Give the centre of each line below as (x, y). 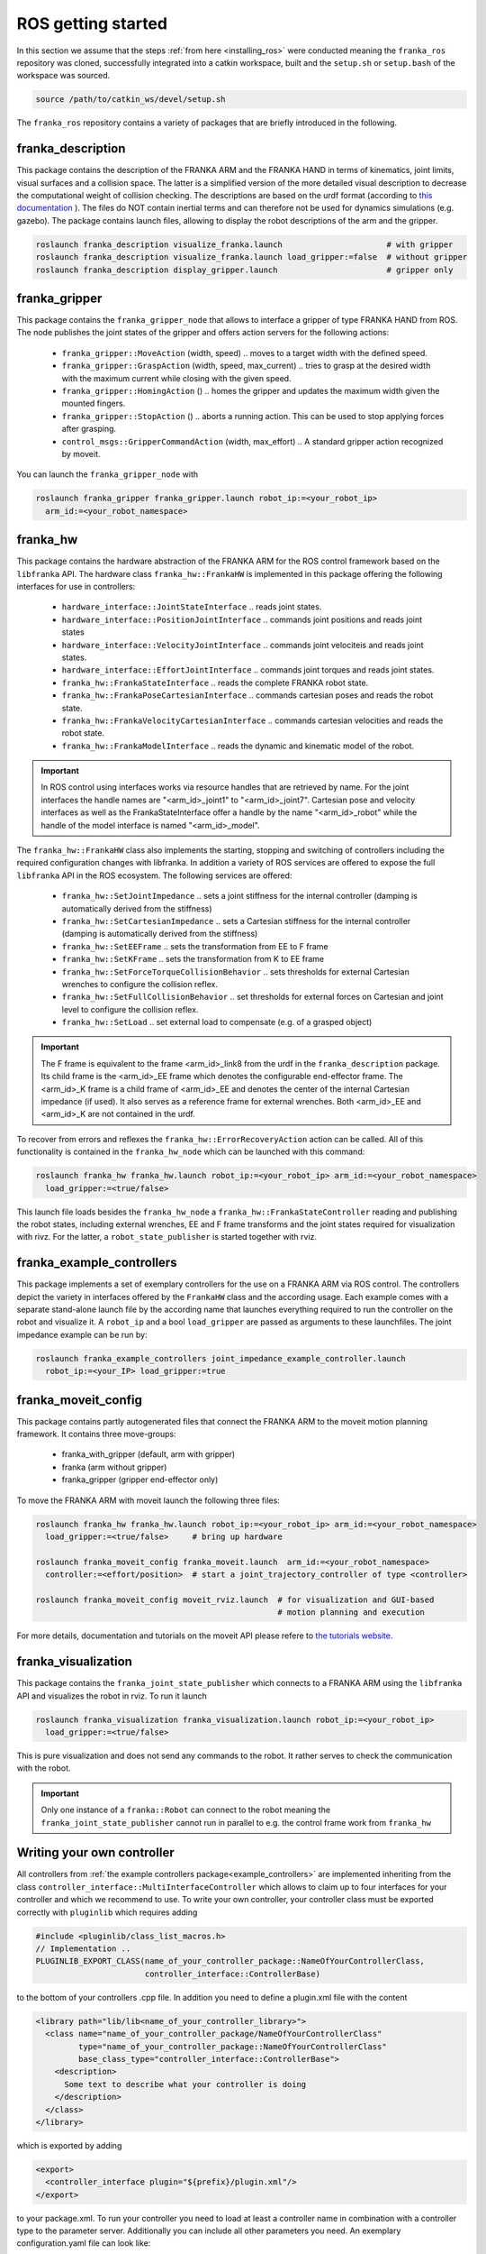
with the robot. (44, 1768)
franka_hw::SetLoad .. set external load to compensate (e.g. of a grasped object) (217, 1022)
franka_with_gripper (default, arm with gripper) (148, 1454)
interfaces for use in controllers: (76, 586)
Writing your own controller (95, 1853)
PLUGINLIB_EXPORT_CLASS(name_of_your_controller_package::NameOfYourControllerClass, (230, 1961)
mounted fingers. (94, 403)
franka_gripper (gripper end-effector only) (140, 1480)
